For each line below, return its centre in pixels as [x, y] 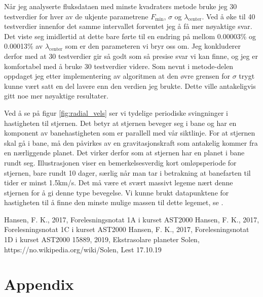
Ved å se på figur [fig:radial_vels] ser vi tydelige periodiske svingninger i [116, 112]
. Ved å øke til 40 [229, 16]
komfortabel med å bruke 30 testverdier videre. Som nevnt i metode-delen [119, 66]
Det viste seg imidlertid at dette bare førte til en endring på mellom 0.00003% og [130, 36]
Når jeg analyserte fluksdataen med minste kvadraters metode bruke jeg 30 [121, 6]
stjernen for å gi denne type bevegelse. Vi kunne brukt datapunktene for [117, 192]
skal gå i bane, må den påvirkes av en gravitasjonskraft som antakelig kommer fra [131, 142]
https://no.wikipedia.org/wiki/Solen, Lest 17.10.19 [83, 249]
